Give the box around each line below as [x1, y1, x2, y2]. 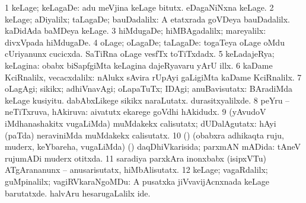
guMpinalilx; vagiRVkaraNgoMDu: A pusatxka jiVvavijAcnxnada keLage [5, 175, 270, 187]
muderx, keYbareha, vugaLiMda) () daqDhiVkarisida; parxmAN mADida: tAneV [5, 140, 301, 153]
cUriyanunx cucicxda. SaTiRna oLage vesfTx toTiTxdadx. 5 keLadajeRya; [5, 47, 275, 60]
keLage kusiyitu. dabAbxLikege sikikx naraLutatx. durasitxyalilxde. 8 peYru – [5, 94, 290, 106]
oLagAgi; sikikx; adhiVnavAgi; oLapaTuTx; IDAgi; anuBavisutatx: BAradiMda [5, 82, 293, 95]
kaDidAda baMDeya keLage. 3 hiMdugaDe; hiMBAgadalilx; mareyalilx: [5, 24, 266, 37]
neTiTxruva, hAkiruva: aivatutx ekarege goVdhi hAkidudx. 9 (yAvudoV [5, 105, 266, 118]
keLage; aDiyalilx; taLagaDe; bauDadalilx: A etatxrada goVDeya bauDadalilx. [5, 12, 290, 25]
